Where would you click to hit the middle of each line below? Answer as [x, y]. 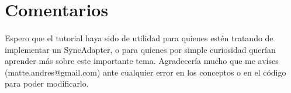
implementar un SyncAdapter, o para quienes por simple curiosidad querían [140, 49]
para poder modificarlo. [47, 83]
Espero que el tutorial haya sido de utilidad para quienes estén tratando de [139, 37]
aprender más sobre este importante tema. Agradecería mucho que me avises [142, 61]
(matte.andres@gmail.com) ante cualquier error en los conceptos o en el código [145, 72]
